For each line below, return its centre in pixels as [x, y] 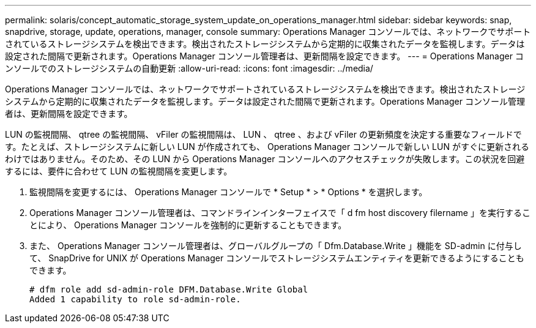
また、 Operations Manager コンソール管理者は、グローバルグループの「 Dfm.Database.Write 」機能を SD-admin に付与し [276, 246]
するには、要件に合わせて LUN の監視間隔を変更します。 [119, 171]
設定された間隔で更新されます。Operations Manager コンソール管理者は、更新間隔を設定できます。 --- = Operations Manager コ [264, 56]
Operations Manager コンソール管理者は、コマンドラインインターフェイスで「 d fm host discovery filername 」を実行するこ [280, 213]
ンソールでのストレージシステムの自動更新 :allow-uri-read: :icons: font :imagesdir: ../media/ [189, 68]
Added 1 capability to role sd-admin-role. [135, 299]
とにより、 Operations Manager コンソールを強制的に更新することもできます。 [188, 225]
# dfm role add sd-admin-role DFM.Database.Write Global [169, 289]
